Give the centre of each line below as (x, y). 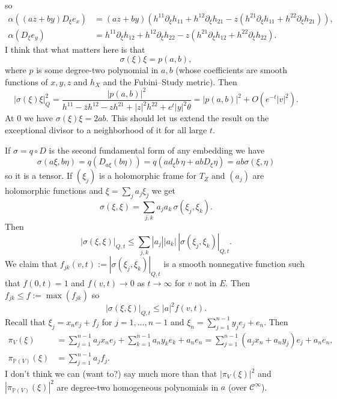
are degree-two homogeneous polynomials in (138, 387)
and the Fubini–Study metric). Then (170, 81)
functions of (26, 81)
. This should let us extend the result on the (187, 118)
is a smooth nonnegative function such (234, 264)
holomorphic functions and (54, 190)
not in (205, 282)
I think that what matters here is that (75, 49)
